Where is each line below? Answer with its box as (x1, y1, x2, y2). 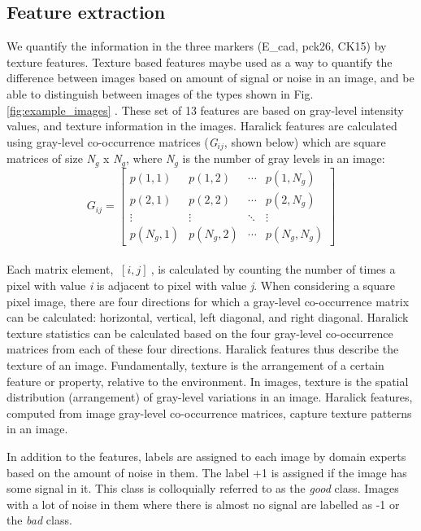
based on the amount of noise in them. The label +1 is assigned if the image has (7, 463, 407, 481)
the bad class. (7, 511, 72, 529)
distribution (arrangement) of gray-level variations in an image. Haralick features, (7, 388, 413, 406)
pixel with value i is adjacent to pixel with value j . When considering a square (7, 276, 395, 293)
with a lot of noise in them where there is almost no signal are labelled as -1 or (7, 495, 400, 512)
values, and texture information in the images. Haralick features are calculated (7, 117, 397, 134)
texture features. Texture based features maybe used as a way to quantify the (7, 53, 393, 70)
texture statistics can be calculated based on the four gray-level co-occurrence (7, 324, 393, 341)
